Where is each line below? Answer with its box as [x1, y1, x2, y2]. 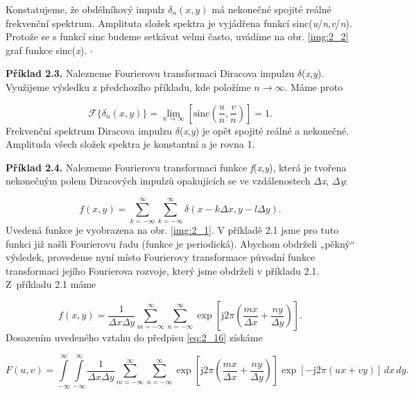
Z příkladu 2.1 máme [6, 277, 96, 291]
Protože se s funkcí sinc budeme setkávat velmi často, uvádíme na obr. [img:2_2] [6, 29, 349, 44]
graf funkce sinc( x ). [6, 42, 87, 57]
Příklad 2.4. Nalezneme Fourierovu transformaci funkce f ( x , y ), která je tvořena [6, 160, 347, 174]
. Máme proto [284, 79, 343, 94]
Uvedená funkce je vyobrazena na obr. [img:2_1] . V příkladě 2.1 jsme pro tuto [6, 223, 339, 237]
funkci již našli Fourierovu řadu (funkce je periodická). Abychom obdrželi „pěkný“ [6, 236, 355, 250]
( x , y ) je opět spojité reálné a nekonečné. [180, 123, 350, 137]
